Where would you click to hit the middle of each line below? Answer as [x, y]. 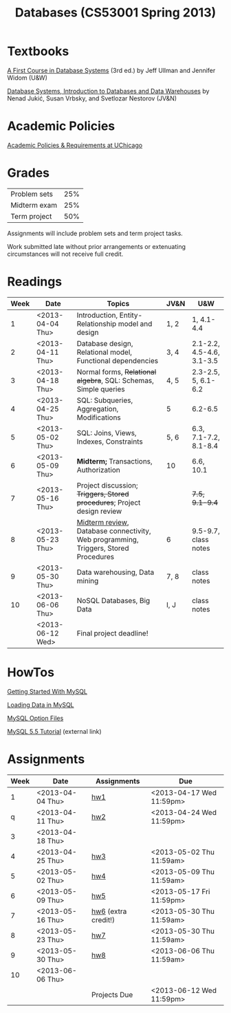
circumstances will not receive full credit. [65, 254]
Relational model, [104, 352]
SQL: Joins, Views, [107, 433]
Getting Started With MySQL [47, 691]
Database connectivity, [114, 531]
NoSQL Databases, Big [113, 600]
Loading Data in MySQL [41, 705]
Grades [29, 173]
